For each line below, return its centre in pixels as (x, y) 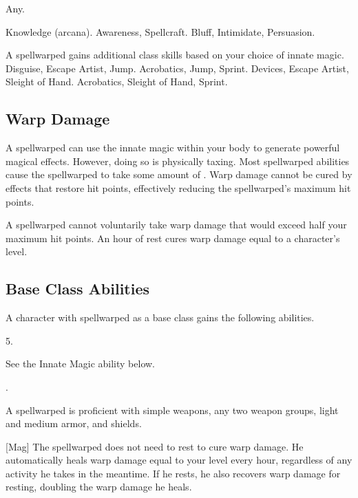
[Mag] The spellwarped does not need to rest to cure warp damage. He (155, 446)
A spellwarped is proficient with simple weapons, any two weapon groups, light (172, 410)
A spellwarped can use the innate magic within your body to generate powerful (173, 148)
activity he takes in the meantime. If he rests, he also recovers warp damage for (173, 473)
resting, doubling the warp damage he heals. (99, 487)
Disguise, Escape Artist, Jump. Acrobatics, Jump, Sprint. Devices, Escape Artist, (177, 68)
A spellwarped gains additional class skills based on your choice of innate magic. (175, 55)
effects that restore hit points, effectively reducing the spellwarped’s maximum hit (178, 187)
